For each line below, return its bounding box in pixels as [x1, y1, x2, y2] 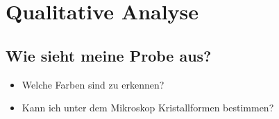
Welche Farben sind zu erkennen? [22, 77, 164, 91]
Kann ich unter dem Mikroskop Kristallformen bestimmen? [22, 100, 274, 115]
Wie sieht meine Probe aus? [6, 44, 212, 66]
